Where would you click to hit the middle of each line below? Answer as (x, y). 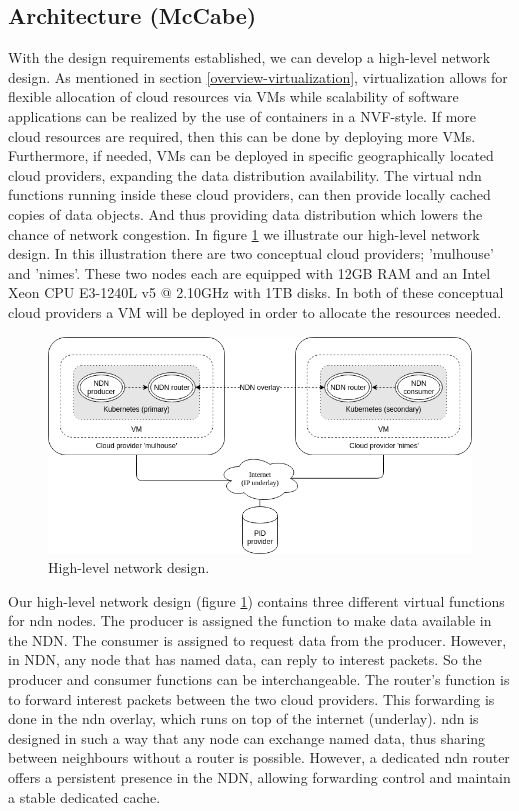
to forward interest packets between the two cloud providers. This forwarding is (251, 698)
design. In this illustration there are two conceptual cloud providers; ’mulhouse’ (251, 253)
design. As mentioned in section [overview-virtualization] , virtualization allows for (258, 76)
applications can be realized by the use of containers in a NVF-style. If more (242, 115)
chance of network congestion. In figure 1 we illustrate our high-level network (244, 233)
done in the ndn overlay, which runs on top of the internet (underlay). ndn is (243, 718)
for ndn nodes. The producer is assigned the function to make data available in (250, 620)
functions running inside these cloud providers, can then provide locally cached (249, 194)
